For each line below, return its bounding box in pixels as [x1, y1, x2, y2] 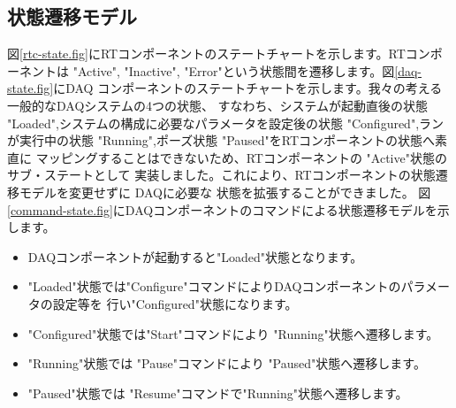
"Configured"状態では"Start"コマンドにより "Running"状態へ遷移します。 [27, 324, 439, 343]
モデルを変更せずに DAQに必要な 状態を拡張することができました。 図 [19, 182, 431, 201]
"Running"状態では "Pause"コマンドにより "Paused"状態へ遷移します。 [27, 354, 426, 373]
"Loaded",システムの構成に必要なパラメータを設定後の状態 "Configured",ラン [7, 113, 445, 132]
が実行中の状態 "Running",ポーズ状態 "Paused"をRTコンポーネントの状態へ [7, 131, 436, 150]
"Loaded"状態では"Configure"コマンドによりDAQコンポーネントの [27, 277, 401, 296]
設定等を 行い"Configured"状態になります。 [52, 294, 298, 312]
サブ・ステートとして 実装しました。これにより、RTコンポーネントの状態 [7, 166, 436, 184]
